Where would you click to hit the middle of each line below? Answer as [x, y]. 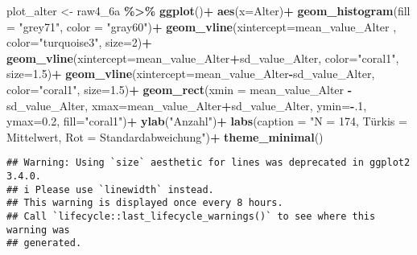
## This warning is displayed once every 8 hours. [145, 203]
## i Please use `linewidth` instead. [110, 189]
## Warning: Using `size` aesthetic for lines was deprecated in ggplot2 [208, 163]
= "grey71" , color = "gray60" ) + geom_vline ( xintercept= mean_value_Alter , [202, 26]
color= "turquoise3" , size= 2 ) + [79, 42]
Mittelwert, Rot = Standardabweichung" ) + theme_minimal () [165, 136]
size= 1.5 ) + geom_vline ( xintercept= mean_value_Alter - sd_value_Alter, [191, 74]
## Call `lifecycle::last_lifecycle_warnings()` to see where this [191, 216]
